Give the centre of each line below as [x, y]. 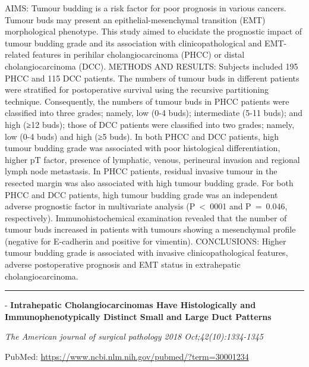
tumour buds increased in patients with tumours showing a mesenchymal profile [150, 229]
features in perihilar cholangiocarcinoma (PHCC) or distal [138, 54]
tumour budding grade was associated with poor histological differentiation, [143, 148]
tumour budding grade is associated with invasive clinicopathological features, [146, 252]
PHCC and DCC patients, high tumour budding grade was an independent [141, 194]
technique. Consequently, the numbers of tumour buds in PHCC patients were [147, 101]
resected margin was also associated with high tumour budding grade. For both [149, 182]
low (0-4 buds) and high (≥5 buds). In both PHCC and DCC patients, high [142, 136]
